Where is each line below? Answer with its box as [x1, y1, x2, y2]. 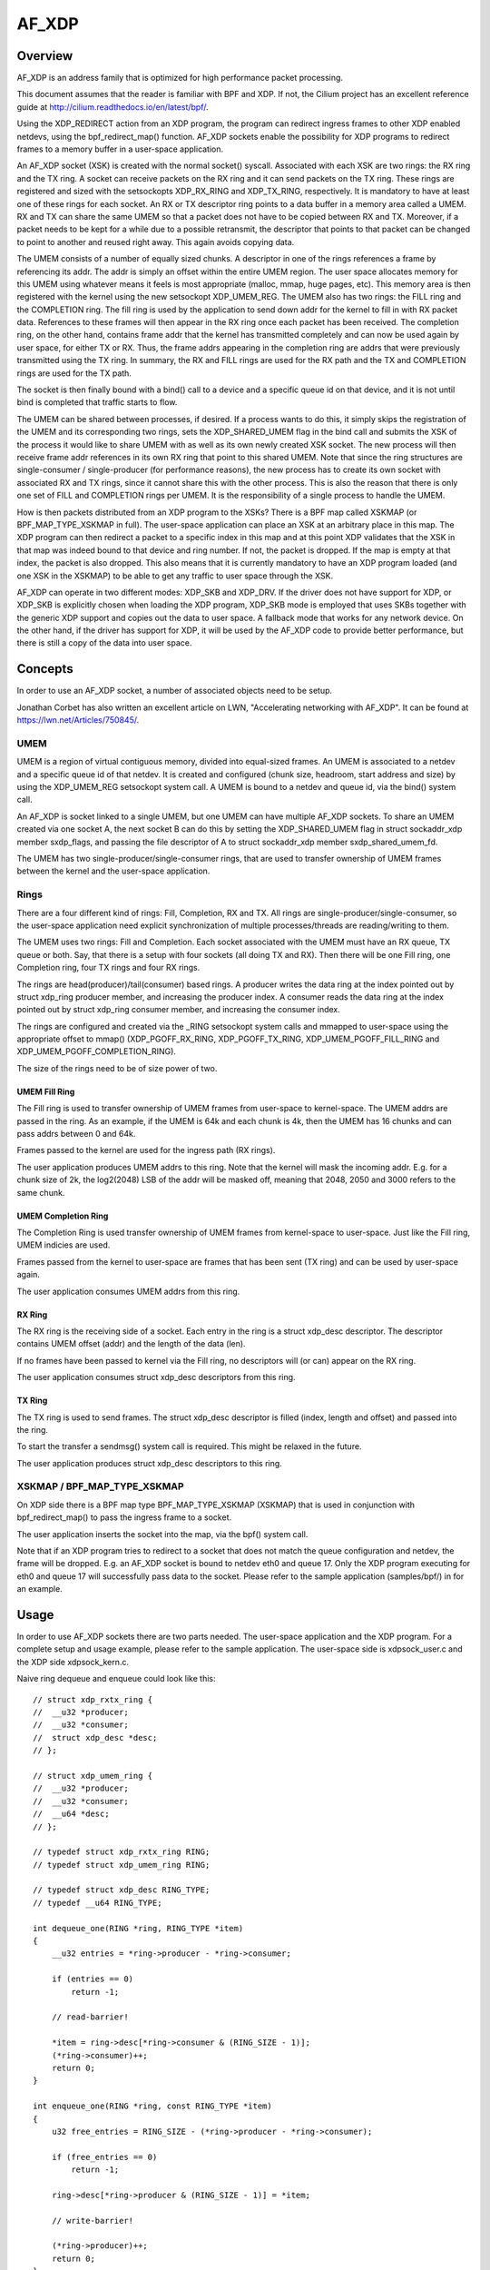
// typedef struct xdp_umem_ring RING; [33, 1860, 211, 1870]
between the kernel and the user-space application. [16, 865, 211, 876]
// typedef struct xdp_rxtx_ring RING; [33, 1847, 211, 1857]
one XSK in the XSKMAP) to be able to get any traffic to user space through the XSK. [16, 570, 334, 581]
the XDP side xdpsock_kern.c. [16, 1656, 130, 1667]
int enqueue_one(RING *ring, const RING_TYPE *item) [33, 2101, 272, 2111]
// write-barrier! [51, 2216, 134, 2226]
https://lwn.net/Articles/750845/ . [16, 715, 140, 725]
